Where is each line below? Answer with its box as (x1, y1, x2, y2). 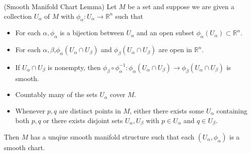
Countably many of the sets (15, 89, 98, 99)
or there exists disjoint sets (43, 115, 123, 125)
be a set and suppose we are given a (127, 1, 235, 11)
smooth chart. (4, 142, 45, 153)
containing (216, 105, 248, 115)
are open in (158, 44, 192, 55)
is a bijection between (60, 28, 124, 38)
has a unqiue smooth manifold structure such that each (30, 132, 195, 142)
